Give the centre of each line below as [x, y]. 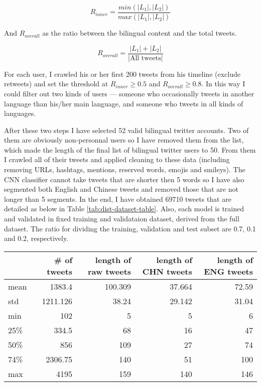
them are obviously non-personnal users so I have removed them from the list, [124, 140]
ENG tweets [228, 271]
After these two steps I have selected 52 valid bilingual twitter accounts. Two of [126, 130]
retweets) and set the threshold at [56, 84]
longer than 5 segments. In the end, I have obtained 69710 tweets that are [118, 199]
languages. [20, 113]
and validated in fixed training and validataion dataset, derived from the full [122, 219]
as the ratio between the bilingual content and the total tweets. [140, 33]
